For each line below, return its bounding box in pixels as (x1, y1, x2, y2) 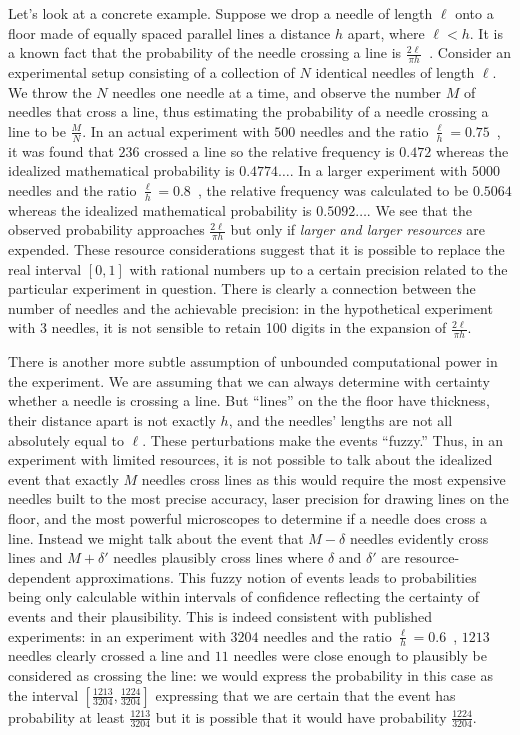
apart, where (347, 22, 425, 43)
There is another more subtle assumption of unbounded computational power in (8, 351, 498, 372)
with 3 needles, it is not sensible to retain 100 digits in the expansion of (8, 317, 447, 338)
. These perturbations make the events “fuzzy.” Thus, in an (142, 429, 504, 450)
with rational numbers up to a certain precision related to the (129, 258, 508, 279)
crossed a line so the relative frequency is (144, 140, 395, 161)
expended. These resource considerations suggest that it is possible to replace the (8, 239, 505, 260)
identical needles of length (315, 62, 475, 83)
